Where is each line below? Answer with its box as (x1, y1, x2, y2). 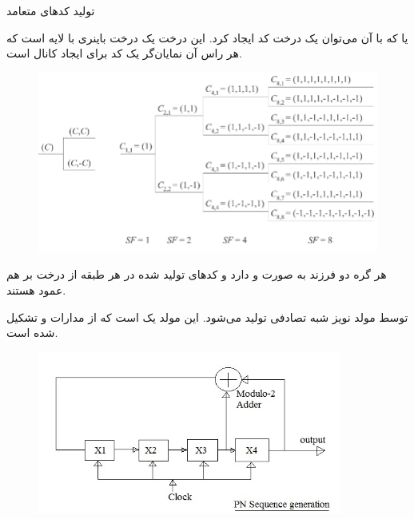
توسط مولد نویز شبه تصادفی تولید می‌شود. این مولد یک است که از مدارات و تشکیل (6, 308, 408, 325)
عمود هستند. (6, 281, 66, 298)
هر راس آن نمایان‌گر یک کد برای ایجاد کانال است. (6, 45, 242, 61)
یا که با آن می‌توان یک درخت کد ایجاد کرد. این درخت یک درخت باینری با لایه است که (6, 29, 408, 46)
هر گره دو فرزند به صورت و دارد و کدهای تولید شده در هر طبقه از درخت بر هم (6, 266, 387, 283)
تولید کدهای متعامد (6, 2, 95, 18)
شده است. (6, 324, 58, 341)
